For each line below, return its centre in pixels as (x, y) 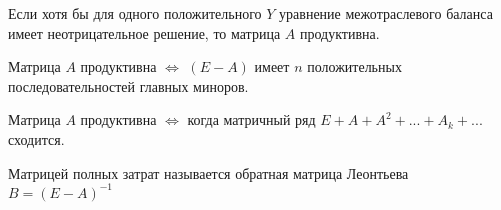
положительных (354, 66)
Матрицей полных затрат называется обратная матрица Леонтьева (208, 172)
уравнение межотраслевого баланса (386, 13)
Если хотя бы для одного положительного (135, 13)
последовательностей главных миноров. (128, 85)
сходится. (36, 138)
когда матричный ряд (251, 119)
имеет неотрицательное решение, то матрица (144, 32)
